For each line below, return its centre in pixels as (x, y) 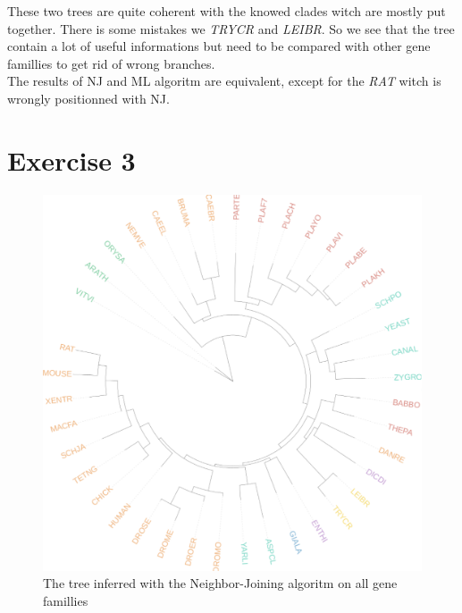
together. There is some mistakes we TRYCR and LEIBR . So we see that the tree (231, 28)
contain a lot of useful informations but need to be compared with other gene (219, 46)
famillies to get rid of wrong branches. (111, 63)
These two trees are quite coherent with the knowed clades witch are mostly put (227, 11)
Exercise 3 (71, 160)
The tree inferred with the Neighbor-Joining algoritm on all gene (220, 583)
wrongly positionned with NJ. (88, 98)
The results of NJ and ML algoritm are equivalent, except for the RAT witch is (224, 81)
